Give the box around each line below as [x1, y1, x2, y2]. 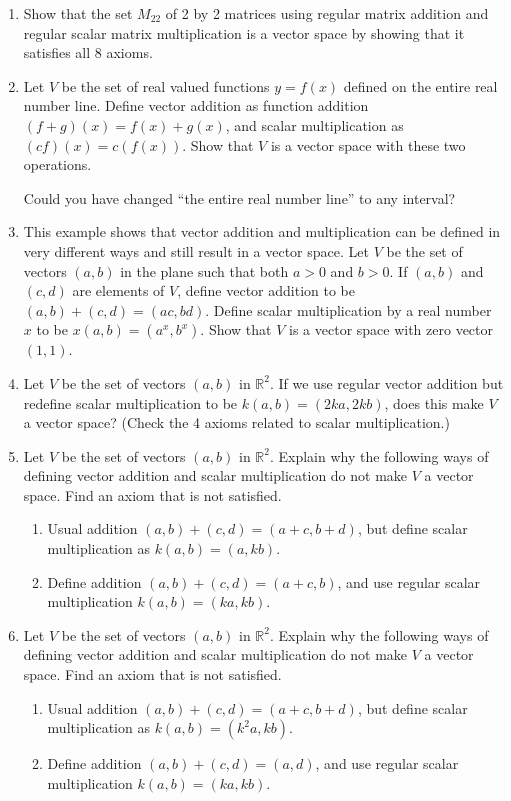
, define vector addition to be [177, 280, 355, 301]
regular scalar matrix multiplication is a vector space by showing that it [23, 22, 465, 43]
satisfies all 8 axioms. [23, 42, 153, 63]
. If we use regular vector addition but [269, 372, 504, 393]
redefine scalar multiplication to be [23, 392, 238, 413]
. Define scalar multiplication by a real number [205, 299, 492, 320]
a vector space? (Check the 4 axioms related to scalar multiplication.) [23, 412, 450, 433]
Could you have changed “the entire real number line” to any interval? [23, 187, 456, 208]
